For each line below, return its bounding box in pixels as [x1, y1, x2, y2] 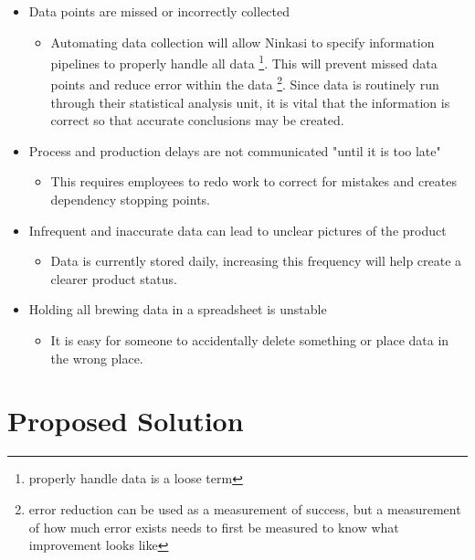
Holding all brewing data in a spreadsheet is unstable [28, 300, 327, 319]
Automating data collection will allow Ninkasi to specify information [50, 32, 435, 51]
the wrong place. [50, 348, 143, 367]
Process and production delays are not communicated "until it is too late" [28, 141, 441, 160]
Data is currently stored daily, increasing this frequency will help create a [50, 251, 462, 270]
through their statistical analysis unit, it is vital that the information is [50, 92, 450, 111]
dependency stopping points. [50, 190, 211, 209]
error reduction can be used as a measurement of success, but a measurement [28, 499, 461, 518]
